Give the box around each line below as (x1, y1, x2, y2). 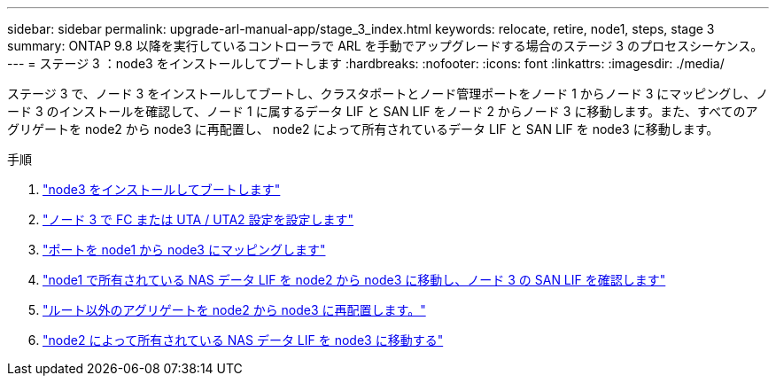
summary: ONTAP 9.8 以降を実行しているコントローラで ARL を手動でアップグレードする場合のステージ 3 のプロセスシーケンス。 (7, 38, 764, 53)
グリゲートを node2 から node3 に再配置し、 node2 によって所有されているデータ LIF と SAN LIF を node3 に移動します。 (7, 121, 719, 137)
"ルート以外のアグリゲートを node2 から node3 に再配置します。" (43, 302, 426, 317)
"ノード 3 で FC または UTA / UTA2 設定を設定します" (43, 212, 354, 227)
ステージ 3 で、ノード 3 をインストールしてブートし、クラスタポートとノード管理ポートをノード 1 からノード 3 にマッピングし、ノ (7, 86, 769, 101)
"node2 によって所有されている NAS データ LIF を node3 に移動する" (43, 332, 444, 348)
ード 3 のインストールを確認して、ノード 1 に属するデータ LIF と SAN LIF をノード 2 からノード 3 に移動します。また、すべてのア (7, 104, 758, 119)
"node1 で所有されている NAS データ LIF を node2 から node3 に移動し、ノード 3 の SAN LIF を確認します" (43, 272, 666, 287)
